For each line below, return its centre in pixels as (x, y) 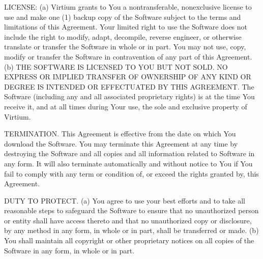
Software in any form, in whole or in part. (69, 250)
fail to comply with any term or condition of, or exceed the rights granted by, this (131, 173)
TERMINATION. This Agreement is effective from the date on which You (120, 134)
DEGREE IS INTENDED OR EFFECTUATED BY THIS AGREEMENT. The (129, 86)
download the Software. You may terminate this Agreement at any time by (121, 143)
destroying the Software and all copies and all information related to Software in (129, 153)
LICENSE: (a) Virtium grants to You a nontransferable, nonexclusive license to (128, 7)
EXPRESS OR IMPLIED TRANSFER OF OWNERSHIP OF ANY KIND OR (128, 77)
